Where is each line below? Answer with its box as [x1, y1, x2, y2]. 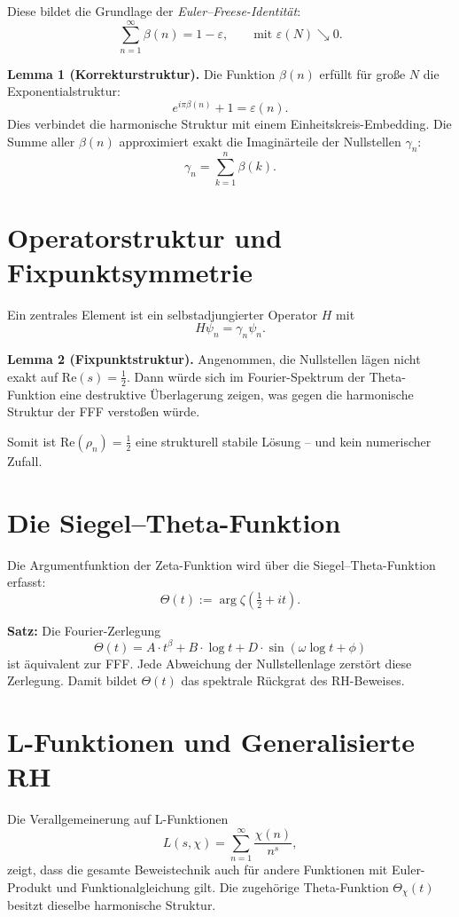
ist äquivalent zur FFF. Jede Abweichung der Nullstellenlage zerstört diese [7, 653, 412, 672]
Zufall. [7, 451, 43, 470]
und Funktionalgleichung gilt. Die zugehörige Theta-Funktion [56, 877, 389, 896]
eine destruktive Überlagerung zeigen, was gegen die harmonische [59, 384, 414, 403]
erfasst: [7, 573, 46, 591]
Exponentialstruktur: [7, 82, 121, 100]
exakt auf [7, 367, 58, 385]
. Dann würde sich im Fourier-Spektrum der [126, 367, 366, 385]
